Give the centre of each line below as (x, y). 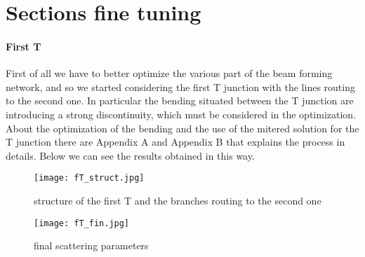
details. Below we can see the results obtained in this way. (130, 155)
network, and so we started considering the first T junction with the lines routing (180, 86)
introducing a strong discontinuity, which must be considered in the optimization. (181, 114)
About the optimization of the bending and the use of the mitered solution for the (182, 128)
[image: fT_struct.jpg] (89, 178)
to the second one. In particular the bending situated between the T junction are (180, 100)
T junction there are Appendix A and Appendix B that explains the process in (175, 142)
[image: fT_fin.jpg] (82, 223)
